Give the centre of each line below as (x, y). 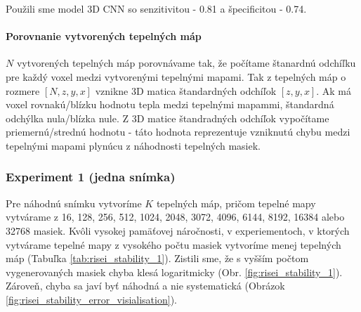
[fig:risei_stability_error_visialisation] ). (91, 299)
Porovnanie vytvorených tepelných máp (104, 36)
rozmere (23, 90)
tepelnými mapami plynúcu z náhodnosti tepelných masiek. (133, 145)
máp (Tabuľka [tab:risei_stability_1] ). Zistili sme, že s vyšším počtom (157, 258)
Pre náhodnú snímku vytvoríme (74, 203)
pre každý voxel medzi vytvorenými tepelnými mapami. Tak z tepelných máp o (176, 76)
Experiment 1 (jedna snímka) (91, 177)
